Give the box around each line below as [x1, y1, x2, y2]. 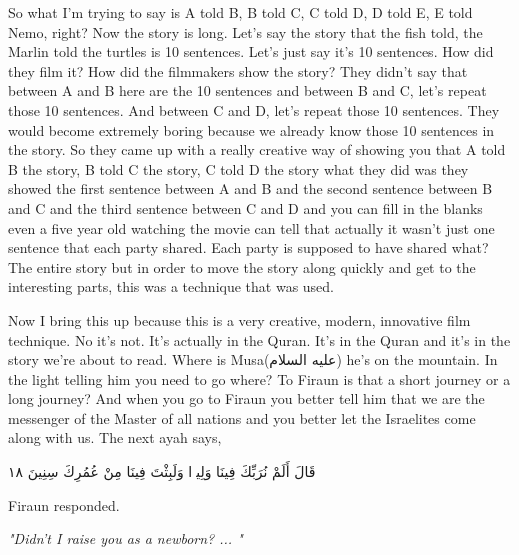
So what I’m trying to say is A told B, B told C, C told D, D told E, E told [8, 2, 473, 22]
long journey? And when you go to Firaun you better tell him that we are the [8, 388, 485, 409]
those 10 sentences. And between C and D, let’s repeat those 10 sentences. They [8, 99, 500, 120]
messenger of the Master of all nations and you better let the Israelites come [8, 407, 476, 428]
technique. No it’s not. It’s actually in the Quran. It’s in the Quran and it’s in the [8, 329, 511, 350]
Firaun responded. [8, 494, 120, 515]
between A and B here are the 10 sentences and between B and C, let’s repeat [8, 80, 487, 101]
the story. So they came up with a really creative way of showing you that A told [8, 139, 506, 160]
